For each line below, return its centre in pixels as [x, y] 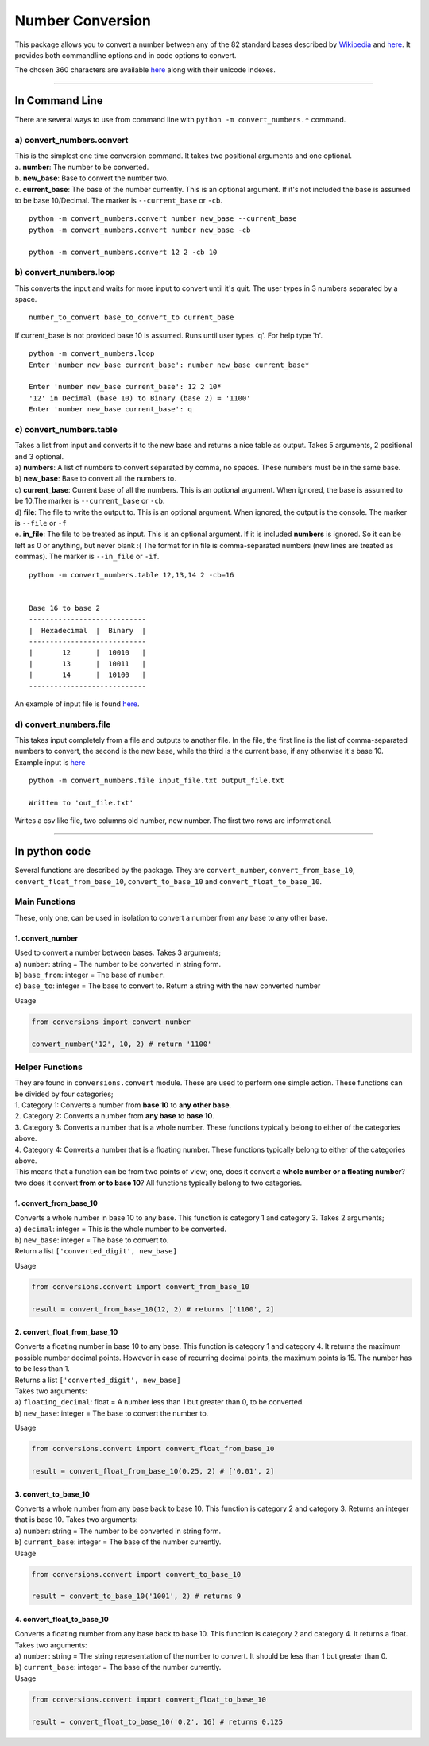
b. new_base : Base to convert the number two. [92, 178]
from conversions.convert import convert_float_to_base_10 [149, 1699]
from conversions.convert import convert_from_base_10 [140, 1286]
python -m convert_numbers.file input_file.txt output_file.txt [157, 781]
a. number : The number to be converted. [82, 167]
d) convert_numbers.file [63, 724]
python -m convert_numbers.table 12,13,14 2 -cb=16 [131, 575]
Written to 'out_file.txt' [81, 803]
